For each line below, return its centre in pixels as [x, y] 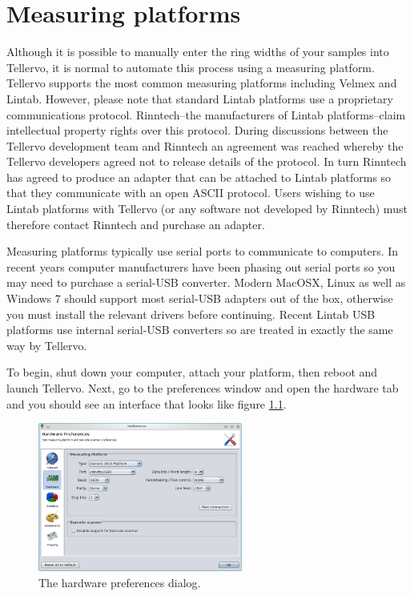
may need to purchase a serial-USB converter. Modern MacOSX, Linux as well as [206, 282]
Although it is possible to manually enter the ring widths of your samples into [198, 52]
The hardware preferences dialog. [120, 582]
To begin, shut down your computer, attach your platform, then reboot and [192, 372]
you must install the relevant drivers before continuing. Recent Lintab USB [191, 314]
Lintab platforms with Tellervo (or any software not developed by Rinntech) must [207, 209]
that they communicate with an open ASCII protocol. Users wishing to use [191, 193]
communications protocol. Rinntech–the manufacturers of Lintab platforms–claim [206, 114]
